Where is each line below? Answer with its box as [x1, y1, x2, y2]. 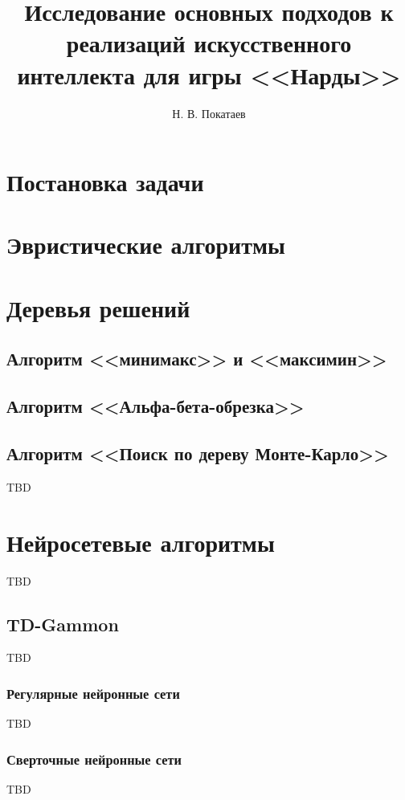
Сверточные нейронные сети [6, 749, 182, 769]
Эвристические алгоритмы [6, 228, 285, 261]
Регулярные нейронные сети [6, 683, 180, 703]
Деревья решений [6, 291, 190, 324]
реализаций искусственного [66, 27, 352, 59]
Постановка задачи [6, 165, 204, 198]
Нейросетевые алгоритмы [6, 525, 275, 558]
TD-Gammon [6, 611, 119, 636]
